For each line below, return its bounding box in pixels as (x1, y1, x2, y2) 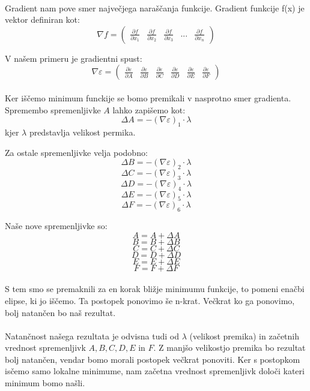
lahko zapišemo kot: (112, 103, 186, 116)
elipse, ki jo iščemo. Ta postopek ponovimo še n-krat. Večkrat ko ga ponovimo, (5, 294, 295, 306)
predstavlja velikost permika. (29, 125, 136, 138)
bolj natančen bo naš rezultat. (5, 306, 116, 318)
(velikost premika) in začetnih (189, 329, 300, 342)
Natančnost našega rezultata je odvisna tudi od (5, 329, 180, 342)
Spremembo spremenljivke (5, 103, 101, 116)
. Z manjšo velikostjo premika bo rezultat (153, 341, 306, 354)
